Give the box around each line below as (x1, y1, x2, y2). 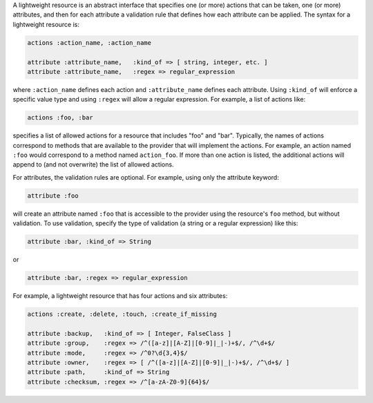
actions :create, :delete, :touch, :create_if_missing (27, 310, 217, 318)
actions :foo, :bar (27, 114, 93, 122)
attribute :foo (27, 191, 79, 200)
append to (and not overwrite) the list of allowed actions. (12, 160, 174, 169)
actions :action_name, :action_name (27, 39, 152, 46)
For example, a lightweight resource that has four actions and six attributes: (12, 292, 228, 300)
